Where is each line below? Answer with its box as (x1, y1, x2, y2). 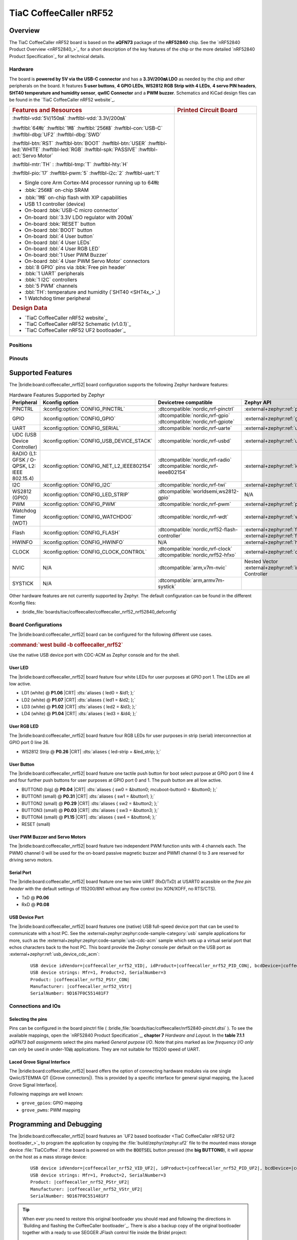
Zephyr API (244, 399, 272, 406)
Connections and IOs (9, 1002, 61, 1009)
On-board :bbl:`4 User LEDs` (24, 239, 92, 246)
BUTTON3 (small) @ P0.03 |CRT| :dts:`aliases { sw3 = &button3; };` (21, 807, 159, 813)
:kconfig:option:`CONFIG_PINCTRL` (43, 406, 125, 413)
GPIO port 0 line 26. (9, 740, 49, 745)
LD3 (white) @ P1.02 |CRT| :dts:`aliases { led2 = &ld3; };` (21, 704, 137, 710)
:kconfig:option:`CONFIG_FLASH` (43, 529, 120, 536)
